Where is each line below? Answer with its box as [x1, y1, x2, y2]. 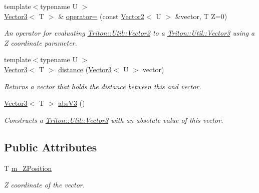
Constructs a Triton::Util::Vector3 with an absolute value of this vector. [4, 114, 223, 125]
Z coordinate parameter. [4, 37, 77, 48]
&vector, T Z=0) [175, 11, 227, 21]
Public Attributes [4, 139, 97, 154]
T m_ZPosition [4, 162, 52, 173]
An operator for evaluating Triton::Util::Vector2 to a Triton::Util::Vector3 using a [4, 28, 255, 38]
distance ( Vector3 [58, 64, 112, 74]
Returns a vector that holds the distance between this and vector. [4, 81, 201, 91]
